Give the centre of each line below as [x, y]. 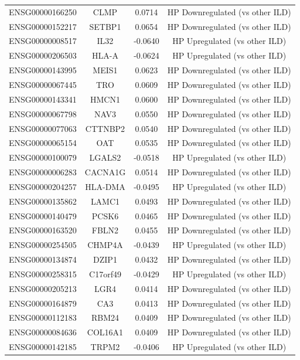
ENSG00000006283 [43, 172]
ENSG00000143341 [43, 99]
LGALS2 [105, 157]
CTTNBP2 [105, 128]
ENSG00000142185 [43, 347]
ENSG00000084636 [43, 332]
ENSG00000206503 [43, 55]
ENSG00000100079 [43, 157]
